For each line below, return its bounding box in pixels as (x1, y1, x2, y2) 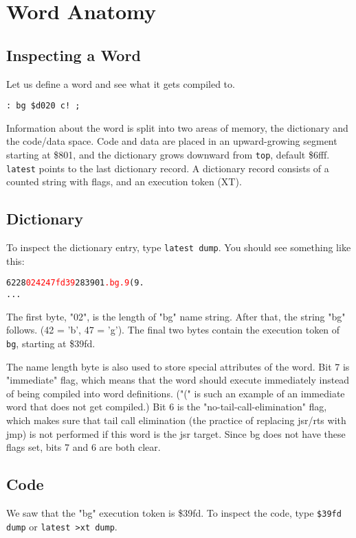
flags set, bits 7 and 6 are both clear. (6, 440, 161, 454)
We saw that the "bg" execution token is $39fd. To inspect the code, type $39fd (6, 505, 342, 519)
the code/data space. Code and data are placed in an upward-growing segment (6, 134, 337, 148)
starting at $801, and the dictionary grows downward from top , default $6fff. (6, 148, 330, 162)
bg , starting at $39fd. (6, 336, 96, 350)
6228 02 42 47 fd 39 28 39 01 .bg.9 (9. (6, 278, 144, 288)
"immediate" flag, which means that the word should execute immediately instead (6, 373, 350, 387)
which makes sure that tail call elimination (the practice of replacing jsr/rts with (6, 412, 346, 427)
